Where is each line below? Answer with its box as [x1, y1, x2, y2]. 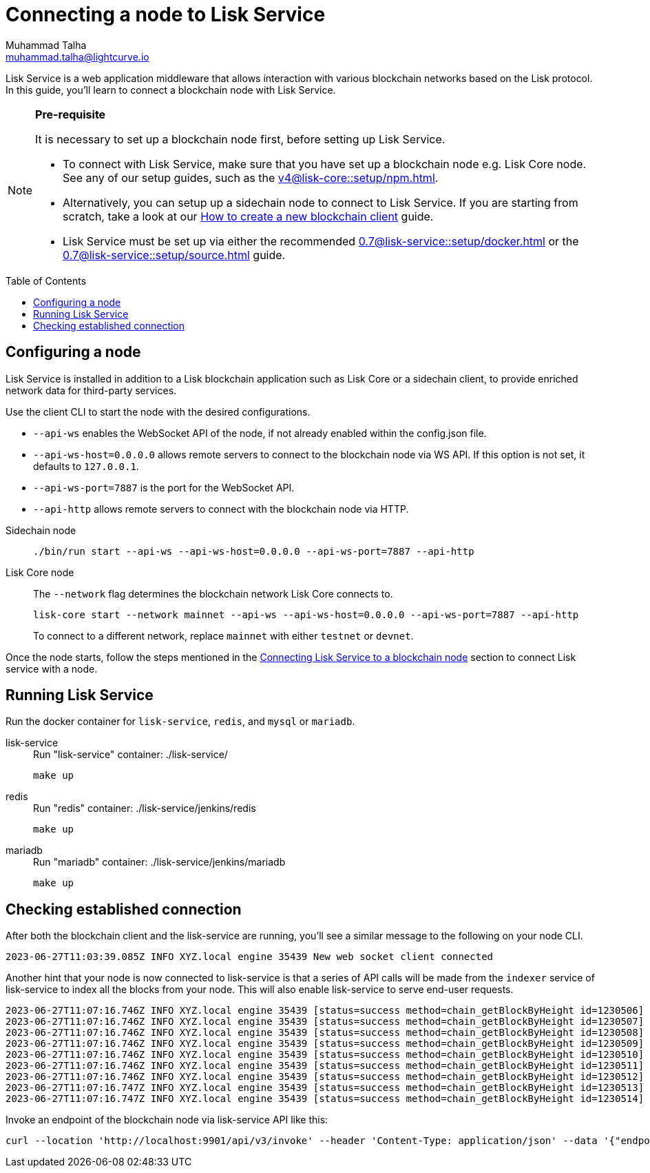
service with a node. [6, 662, 98, 675]
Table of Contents [6, 274, 87, 287]
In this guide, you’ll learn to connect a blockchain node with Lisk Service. [6, 83, 336, 96]
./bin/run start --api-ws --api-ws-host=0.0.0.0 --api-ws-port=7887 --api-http [33, 545, 474, 557]
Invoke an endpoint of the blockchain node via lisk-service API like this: [6, 1114, 328, 1126]
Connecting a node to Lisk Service [6, 3, 326, 26]
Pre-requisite [35, 107, 106, 121]
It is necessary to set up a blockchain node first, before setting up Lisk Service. [35, 132, 445, 146]
